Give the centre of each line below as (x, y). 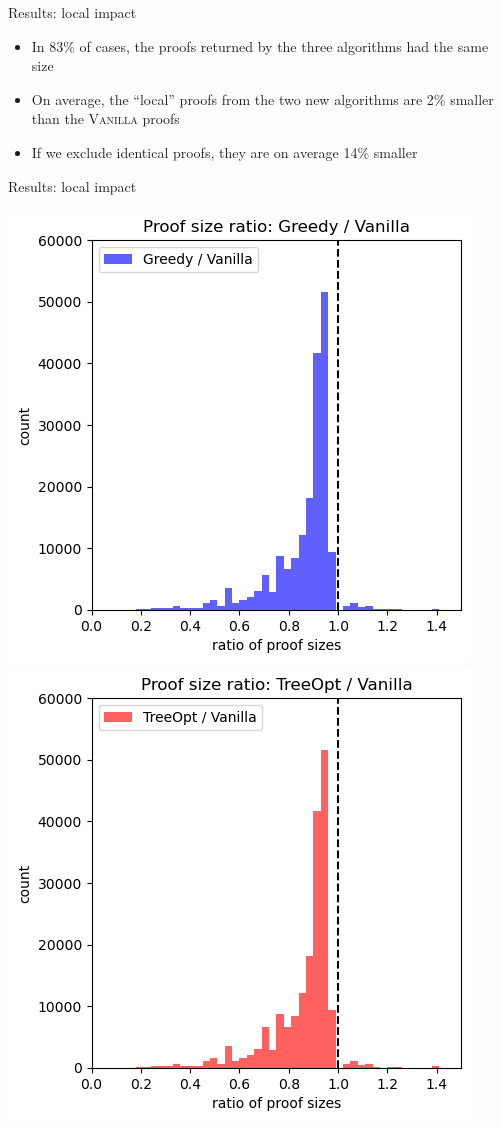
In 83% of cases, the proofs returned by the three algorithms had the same (260, 45)
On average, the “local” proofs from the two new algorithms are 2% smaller (262, 98)
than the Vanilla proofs (105, 118)
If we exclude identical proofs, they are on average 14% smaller (224, 151)
